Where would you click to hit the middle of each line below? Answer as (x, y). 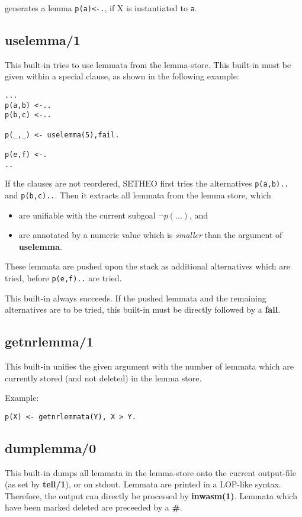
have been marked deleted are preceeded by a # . (94, 507)
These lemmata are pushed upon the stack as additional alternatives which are (147, 266)
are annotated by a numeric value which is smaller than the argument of (150, 235)
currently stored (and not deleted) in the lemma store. (103, 378)
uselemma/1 (43, 40)
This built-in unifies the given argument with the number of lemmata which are (149, 366)
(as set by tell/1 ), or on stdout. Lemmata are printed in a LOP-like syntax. (143, 484)
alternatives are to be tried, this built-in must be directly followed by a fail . (143, 309)
